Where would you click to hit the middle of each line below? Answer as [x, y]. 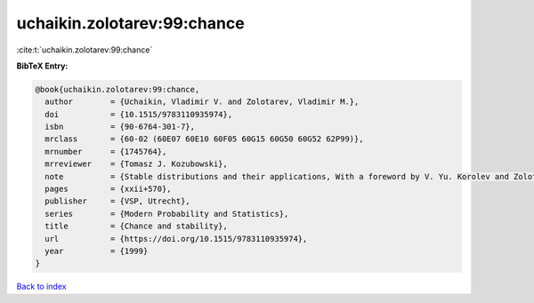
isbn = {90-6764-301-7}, [120, 127]
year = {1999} [97, 251]
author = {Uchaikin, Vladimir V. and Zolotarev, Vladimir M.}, [202, 102]
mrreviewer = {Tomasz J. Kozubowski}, [137, 164]
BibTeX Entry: [42, 66]
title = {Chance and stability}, [137, 226]
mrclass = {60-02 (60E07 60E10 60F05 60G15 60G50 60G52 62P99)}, [204, 139]
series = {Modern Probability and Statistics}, [167, 214]
